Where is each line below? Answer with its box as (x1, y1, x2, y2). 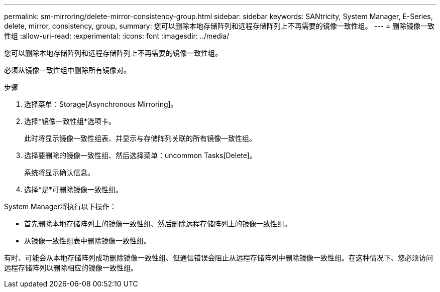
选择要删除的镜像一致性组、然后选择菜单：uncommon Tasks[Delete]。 (24, 151, 257, 160)
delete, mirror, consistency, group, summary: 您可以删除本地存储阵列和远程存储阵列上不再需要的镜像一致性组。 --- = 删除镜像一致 (4, 22, 435, 30)
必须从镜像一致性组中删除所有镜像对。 (4, 66, 131, 74)
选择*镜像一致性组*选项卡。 (24, 117, 116, 125)
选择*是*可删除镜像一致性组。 (24, 185, 123, 194)
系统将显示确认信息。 (24, 168, 94, 177)
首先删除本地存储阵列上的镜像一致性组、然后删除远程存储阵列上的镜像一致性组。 (24, 219, 291, 228)
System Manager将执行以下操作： (4, 202, 117, 211)
